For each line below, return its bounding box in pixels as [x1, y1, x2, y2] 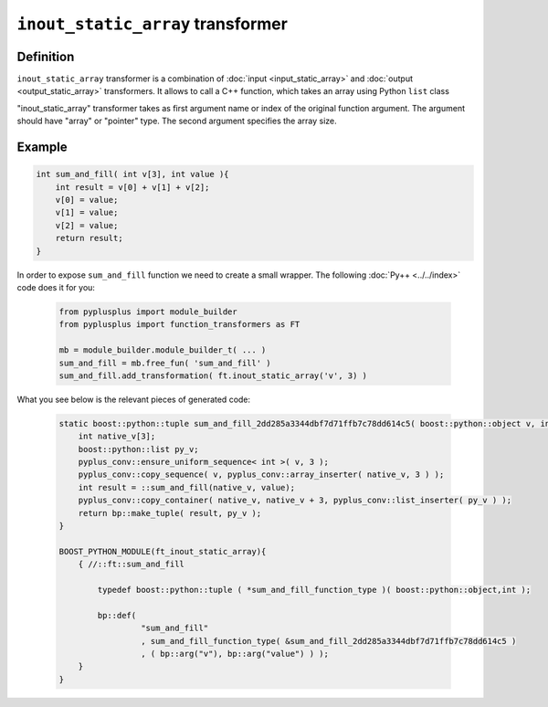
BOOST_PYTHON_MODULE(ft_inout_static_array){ [58, 546, 267, 556]
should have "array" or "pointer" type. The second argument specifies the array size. [16, 115, 337, 127]
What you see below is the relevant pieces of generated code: [16, 394, 251, 405]
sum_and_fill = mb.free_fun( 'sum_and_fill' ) [58, 357, 271, 368]
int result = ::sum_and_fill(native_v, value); [78, 482, 296, 492]
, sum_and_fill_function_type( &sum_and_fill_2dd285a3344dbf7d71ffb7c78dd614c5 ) [140, 636, 517, 646]
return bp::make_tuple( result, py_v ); [78, 508, 262, 518]
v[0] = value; [55, 195, 119, 206]
